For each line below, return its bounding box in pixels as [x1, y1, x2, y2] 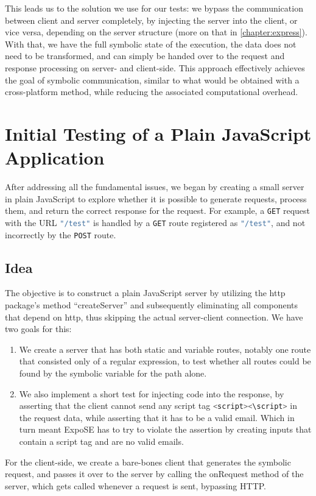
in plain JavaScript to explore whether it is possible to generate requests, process [5, 192, 307, 205]
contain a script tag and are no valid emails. [19, 435, 184, 448]
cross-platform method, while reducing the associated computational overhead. [5, 85, 298, 98]
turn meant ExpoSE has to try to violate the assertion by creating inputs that [19, 423, 312, 436]
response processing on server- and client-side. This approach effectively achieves [5, 61, 305, 74]
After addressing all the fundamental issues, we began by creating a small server [5, 180, 304, 193]
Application [5, 145, 105, 170]
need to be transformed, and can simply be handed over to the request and [5, 49, 285, 62]
